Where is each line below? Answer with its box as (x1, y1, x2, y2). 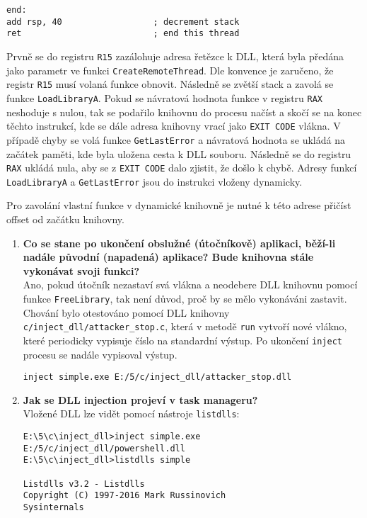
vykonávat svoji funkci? (23, 263, 139, 278)
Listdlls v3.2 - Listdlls (23, 478, 145, 489)
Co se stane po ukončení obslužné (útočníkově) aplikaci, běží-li (23, 235, 336, 250)
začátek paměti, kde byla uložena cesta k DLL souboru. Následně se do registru (6, 146, 351, 161)
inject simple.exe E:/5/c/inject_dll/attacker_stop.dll (23, 372, 292, 383)
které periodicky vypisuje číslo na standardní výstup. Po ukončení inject (23, 332, 342, 347)
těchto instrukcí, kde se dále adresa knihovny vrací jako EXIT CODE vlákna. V (6, 118, 341, 133)
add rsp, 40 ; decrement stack (6, 16, 240, 27)
